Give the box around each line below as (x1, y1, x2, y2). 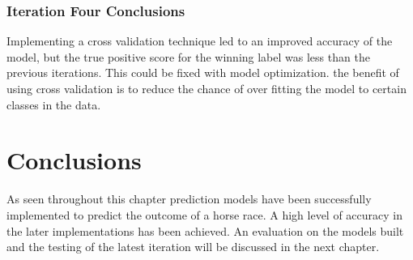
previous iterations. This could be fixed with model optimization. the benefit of (6, 64, 399, 81)
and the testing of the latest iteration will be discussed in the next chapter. (6, 238, 380, 255)
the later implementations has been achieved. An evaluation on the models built (6, 222, 404, 239)
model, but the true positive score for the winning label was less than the (6, 48, 370, 65)
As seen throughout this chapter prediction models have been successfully (6, 190, 372, 207)
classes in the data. (6, 96, 101, 113)
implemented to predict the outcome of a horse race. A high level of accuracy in (6, 206, 403, 223)
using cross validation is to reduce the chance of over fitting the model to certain (6, 80, 407, 96)
